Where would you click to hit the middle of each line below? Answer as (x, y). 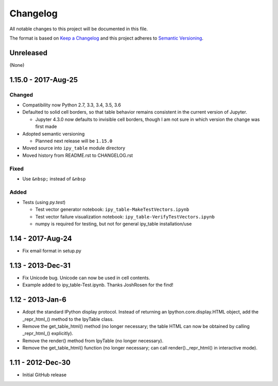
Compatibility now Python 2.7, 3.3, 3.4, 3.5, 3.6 (72, 105)
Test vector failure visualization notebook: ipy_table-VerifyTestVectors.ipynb (125, 216)
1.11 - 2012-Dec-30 (40, 363)
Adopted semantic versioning (54, 134)
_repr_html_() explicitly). (48, 334)
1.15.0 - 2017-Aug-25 (44, 80)
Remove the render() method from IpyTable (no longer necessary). (93, 341)
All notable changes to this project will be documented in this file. (79, 29)
